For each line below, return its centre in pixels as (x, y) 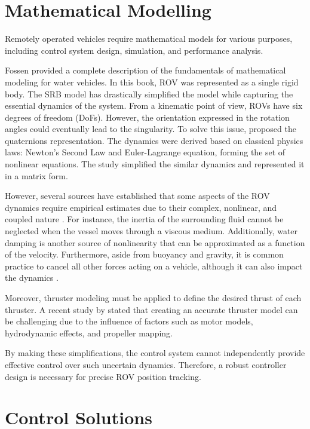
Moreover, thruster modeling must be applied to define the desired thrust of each (153, 298)
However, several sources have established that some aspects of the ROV (137, 196)
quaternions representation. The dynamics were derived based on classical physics (154, 140)
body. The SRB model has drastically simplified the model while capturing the (149, 94)
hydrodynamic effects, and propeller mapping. (89, 333)
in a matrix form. (36, 175)
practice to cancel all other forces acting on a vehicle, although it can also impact (154, 266)
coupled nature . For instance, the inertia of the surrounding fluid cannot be (144, 219)
